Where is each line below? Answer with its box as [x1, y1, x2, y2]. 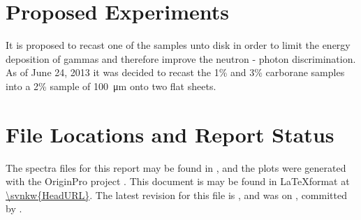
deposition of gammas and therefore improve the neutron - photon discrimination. [6, 51, 356, 66]
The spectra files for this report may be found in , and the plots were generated [6, 160, 346, 175]
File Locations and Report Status [6, 119, 334, 148]
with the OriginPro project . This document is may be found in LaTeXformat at [6, 174, 350, 189]
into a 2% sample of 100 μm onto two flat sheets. [6, 78, 216, 93]
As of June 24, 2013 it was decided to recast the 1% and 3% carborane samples [6, 65, 345, 80]
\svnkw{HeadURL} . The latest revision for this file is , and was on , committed [6, 187, 347, 202]
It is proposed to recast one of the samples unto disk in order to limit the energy [6, 38, 351, 52]
